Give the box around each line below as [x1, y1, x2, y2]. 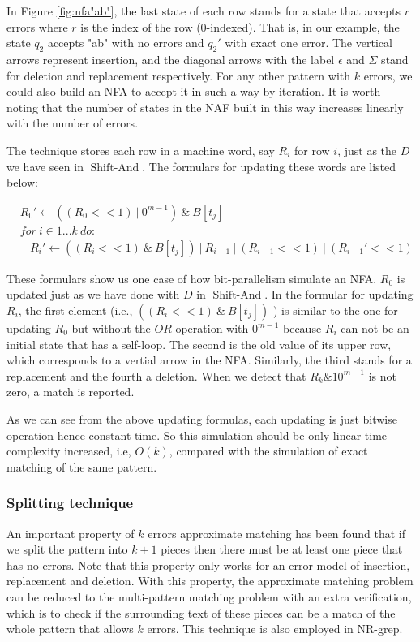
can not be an [341, 320, 409, 337]
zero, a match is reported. [6, 383, 135, 400]
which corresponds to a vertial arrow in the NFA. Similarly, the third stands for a [6, 351, 412, 368]
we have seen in [6, 157, 84, 175]
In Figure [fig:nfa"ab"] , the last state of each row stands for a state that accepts [6, 2, 401, 19]
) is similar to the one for [272, 302, 398, 319]
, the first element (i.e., [18, 302, 133, 319]
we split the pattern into [6, 541, 128, 558]
